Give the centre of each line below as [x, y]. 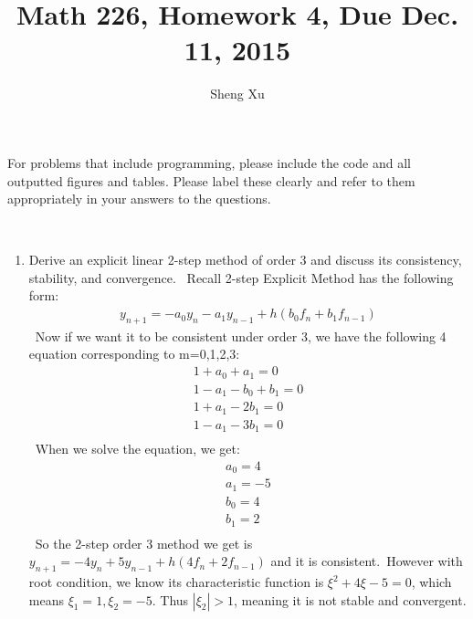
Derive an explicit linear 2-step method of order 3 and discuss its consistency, [245, 260]
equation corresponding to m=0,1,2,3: [134, 354]
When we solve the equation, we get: [137, 449]
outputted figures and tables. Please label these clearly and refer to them [211, 180]
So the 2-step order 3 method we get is [144, 543]
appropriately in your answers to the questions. [139, 199]
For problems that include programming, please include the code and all [209, 162]
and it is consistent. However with [367, 561]
